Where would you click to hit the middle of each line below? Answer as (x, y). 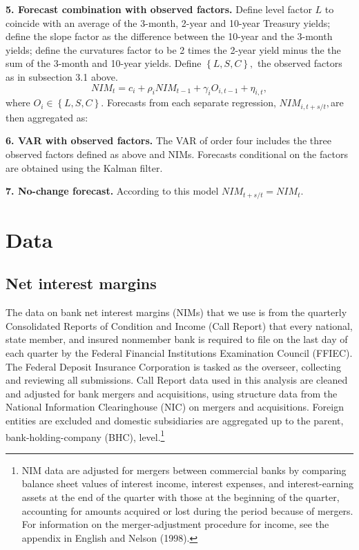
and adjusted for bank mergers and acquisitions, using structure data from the (172, 393)
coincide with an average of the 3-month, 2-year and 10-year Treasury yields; (168, 22)
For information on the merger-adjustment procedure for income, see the (175, 524)
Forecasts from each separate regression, (191, 102)
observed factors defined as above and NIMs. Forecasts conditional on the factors (177, 154)
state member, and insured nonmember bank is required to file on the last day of (177, 339)
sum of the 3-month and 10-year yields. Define (104, 63)
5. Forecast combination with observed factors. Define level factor (159, 9)
